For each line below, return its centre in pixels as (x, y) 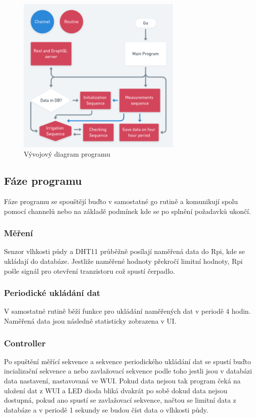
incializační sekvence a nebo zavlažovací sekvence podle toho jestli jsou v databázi (128, 371)
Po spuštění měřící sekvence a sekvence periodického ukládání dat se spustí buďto (128, 361)
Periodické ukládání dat (52, 293)
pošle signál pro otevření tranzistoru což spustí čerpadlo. (89, 271)
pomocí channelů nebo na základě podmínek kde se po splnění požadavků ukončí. (128, 211)
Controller (25, 343)
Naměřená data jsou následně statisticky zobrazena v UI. (90, 320)
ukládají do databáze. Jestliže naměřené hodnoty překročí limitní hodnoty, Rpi (123, 261)
